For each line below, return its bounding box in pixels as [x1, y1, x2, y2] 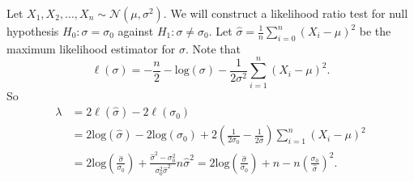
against [117, 23, 154, 39]
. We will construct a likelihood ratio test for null [163, 5, 408, 21]
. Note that [185, 40, 241, 57]
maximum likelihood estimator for [6, 40, 176, 57]
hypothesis [6, 23, 59, 39]
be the [359, 23, 391, 39]
